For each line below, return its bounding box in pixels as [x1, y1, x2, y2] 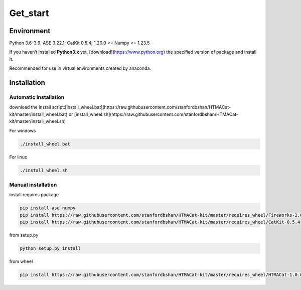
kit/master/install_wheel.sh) [9, 118, 66, 124]
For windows [9, 127, 36, 133]
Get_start [9, 8, 49, 19]
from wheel [9, 258, 33, 264]
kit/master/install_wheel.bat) [9, 111, 68, 117]
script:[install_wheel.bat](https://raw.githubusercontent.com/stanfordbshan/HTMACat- [52, 104, 231, 110]
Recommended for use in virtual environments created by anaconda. [9, 65, 152, 71]
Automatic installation [9, 94, 65, 101]
